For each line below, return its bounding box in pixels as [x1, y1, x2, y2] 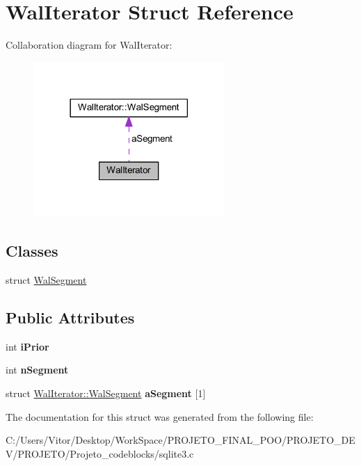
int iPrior [6, 339, 49, 353]
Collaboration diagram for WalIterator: [6, 38, 173, 52]
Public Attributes [6, 307, 135, 328]
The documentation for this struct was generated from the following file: [6, 409, 314, 424]
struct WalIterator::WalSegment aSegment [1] [6, 386, 206, 401]
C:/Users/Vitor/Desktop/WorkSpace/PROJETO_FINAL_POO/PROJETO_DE [6, 433, 355, 447]
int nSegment [6, 362, 69, 377]
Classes [6, 240, 58, 262]
